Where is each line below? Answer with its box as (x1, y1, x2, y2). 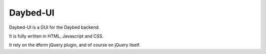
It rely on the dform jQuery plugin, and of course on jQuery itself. (9, 42, 140, 48)
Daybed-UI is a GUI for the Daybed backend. (9, 24, 100, 30)
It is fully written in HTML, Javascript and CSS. (9, 33, 103, 39)
